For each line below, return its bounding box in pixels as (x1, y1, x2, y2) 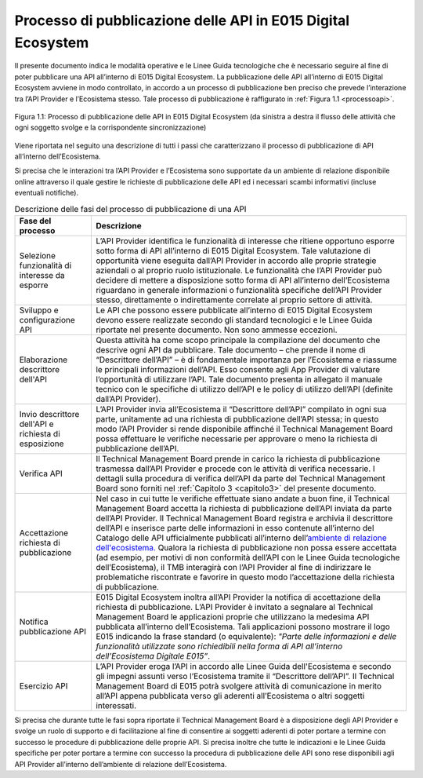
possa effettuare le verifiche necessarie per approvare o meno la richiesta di (95, 433, 378, 444)
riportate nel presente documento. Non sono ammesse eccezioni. (95, 324, 338, 335)
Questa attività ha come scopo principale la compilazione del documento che (95, 334, 381, 345)
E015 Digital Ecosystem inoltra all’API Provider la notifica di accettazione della (95, 592, 381, 603)
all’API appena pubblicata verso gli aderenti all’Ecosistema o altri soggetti (95, 691, 365, 702)
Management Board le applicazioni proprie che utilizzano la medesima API (95, 612, 370, 623)
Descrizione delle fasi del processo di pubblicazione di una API (14, 203, 247, 214)
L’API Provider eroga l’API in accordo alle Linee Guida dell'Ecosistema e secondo (95, 661, 392, 672)
